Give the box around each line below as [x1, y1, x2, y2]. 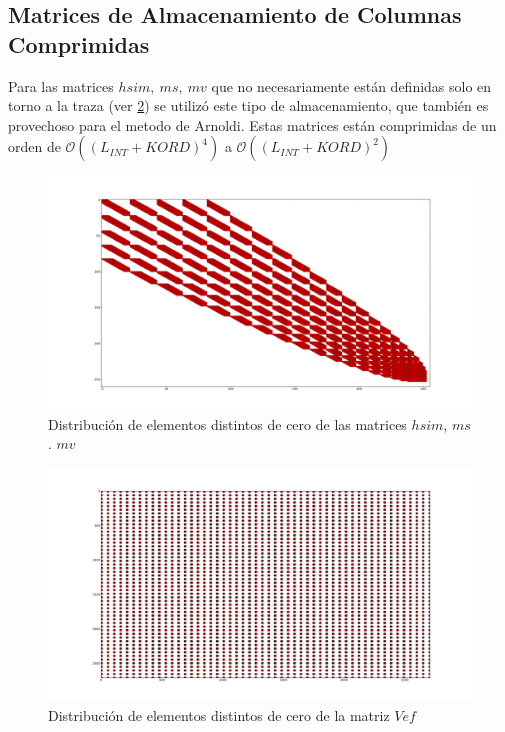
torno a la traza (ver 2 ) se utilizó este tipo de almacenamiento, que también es [8, 95, 489, 116]
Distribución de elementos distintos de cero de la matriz [48, 704, 390, 725]
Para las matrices [8, 75, 114, 96]
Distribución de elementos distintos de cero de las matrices [48, 413, 407, 434]
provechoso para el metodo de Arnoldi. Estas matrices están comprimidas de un [8, 114, 497, 135]
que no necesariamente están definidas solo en [211, 75, 492, 96]
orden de [8, 136, 61, 157]
